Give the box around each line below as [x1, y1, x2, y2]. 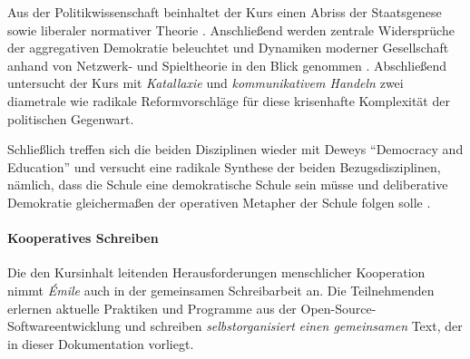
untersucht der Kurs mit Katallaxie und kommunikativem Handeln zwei [7, 73, 404, 92]
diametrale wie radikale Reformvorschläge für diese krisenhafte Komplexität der [7, 91, 450, 110]
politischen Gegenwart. [7, 109, 134, 128]
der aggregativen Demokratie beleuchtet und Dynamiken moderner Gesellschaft [7, 38, 449, 57]
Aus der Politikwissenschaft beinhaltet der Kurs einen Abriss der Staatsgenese [7, 3, 442, 21]
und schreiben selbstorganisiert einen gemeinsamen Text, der [124, 316, 463, 335]
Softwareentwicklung [7, 316, 121, 335]
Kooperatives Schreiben [7, 228, 159, 247]
